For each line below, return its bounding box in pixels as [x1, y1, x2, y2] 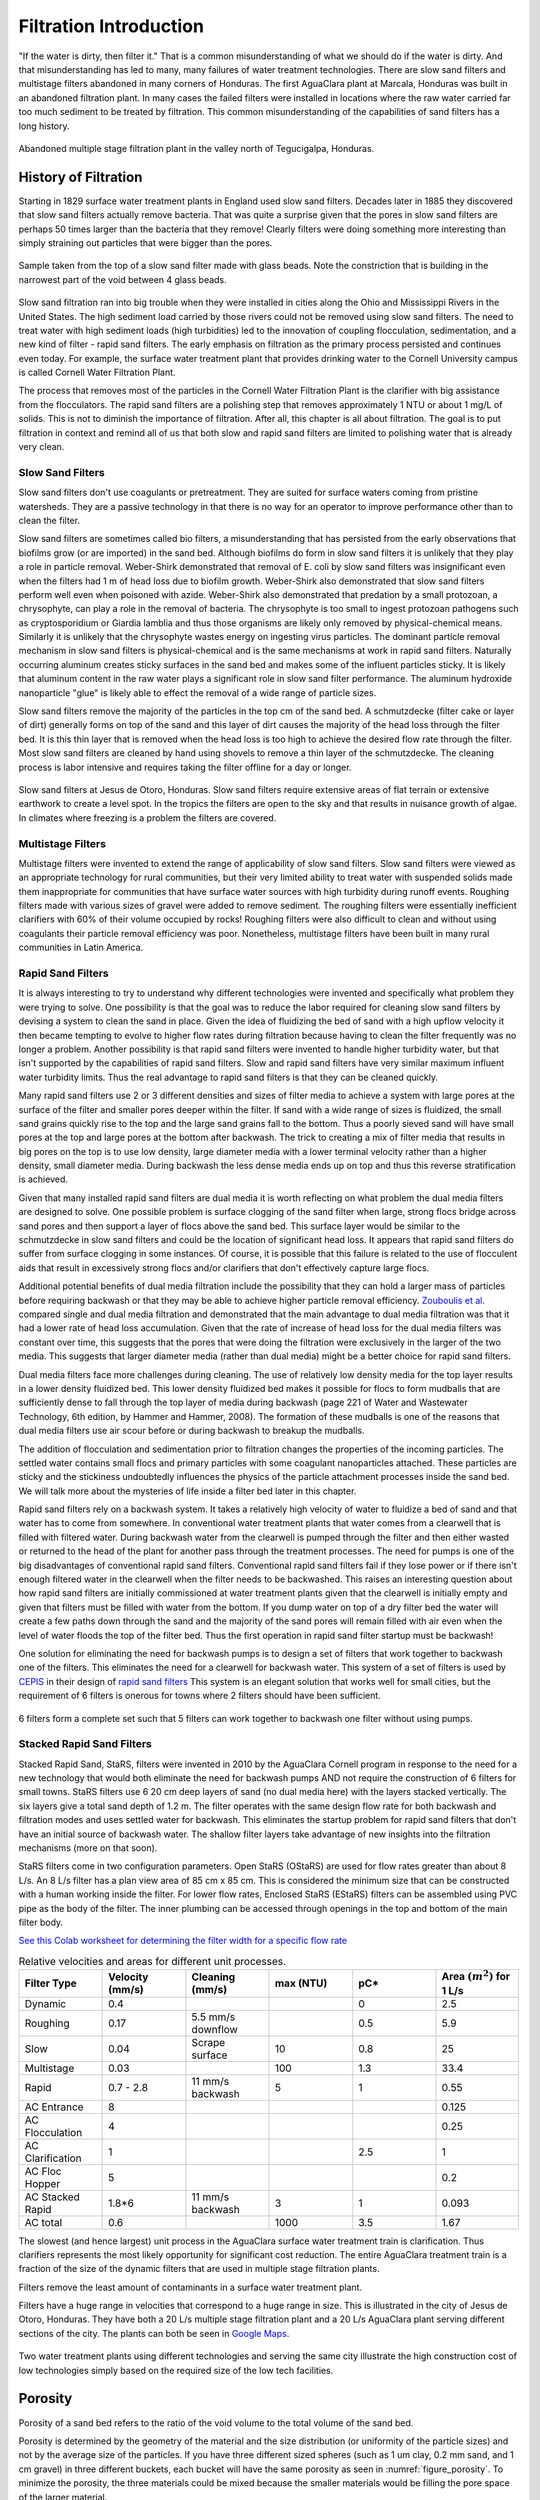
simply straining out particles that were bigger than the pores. [18, 236, 273, 249]
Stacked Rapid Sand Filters [18, 1737, 152, 1751]
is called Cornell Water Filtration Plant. [18, 366, 176, 379]
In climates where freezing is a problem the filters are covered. [18, 811, 277, 824]
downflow [191, 2022, 239, 2036]
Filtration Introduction [18, 15, 205, 37]
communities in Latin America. [18, 941, 144, 954]
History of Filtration [18, 168, 143, 185]
